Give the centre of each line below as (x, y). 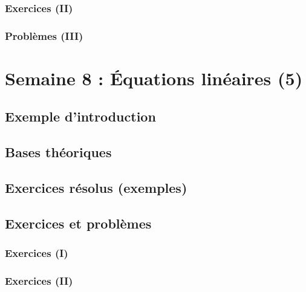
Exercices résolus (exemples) (96, 188)
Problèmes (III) (44, 35)
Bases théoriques (58, 152)
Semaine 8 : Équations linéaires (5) (154, 78)
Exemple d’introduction (80, 116)
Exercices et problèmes (78, 223)
